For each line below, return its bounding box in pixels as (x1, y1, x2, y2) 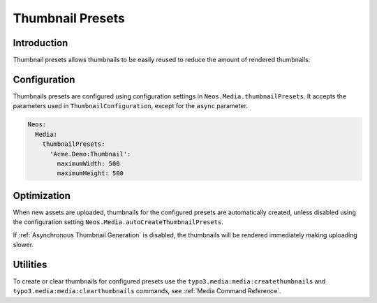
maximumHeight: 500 (57, 170, 124, 177)
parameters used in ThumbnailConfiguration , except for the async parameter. (13, 102, 248, 110)
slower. (13, 240, 34, 249)
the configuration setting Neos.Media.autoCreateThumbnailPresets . (13, 218, 223, 226)
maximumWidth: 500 (57, 159, 120, 168)
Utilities (13, 258, 47, 270)
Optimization (13, 189, 71, 202)
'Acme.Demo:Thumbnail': (50, 150, 131, 158)
